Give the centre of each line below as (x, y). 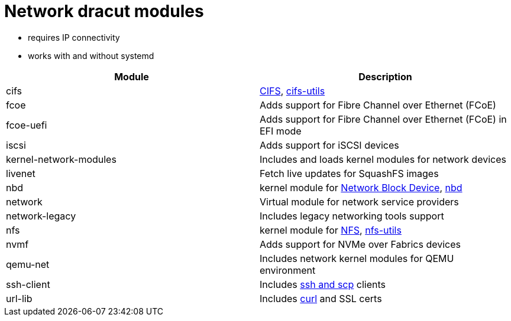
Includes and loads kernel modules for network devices (383, 159)
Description (385, 76)
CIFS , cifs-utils (292, 91)
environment (288, 270)
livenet (21, 173)
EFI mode (281, 131)
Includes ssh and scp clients (323, 284)
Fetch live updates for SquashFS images (349, 173)
